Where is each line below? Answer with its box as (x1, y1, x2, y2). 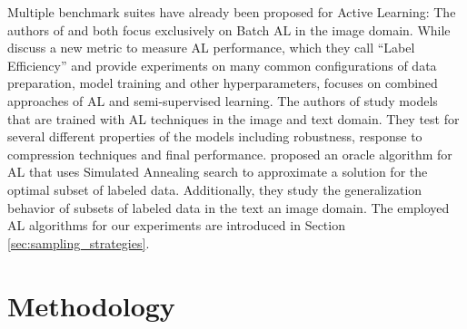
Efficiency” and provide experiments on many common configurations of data (7, 55, 437, 74)
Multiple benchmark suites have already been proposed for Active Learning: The (7, 3, 456, 21)
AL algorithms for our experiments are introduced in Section (7, 216, 345, 235)
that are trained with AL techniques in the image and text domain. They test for (7, 109, 460, 128)
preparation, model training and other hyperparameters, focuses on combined (7, 73, 438, 92)
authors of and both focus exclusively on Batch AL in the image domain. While (7, 20, 451, 39)
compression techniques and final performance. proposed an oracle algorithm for (7, 144, 452, 163)
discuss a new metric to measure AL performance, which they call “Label (7, 38, 415, 57)
